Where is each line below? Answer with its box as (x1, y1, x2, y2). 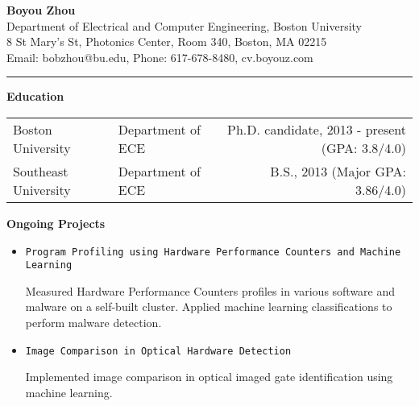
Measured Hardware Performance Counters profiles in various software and (25, 282, 396, 299)
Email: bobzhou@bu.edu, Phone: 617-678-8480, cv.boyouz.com (6, 48, 313, 65)
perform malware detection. (25, 314, 162, 331)
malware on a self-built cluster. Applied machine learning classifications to (25, 298, 392, 315)
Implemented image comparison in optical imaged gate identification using (25, 368, 393, 385)
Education (6, 88, 64, 105)
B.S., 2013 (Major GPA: (270, 161, 406, 180)
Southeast (13, 161, 68, 180)
